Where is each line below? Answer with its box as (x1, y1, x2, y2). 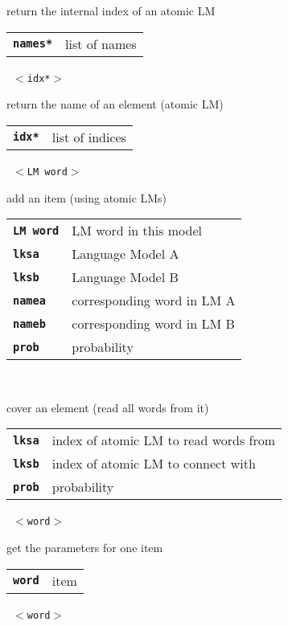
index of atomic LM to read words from (51, 431, 276, 450)
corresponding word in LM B (72, 314, 235, 333)
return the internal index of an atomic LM (6, 2, 216, 18)
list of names (65, 34, 137, 53)
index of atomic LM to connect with (51, 454, 256, 473)
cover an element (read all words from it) (6, 399, 209, 415)
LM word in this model (72, 221, 202, 240)
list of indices (51, 127, 126, 146)
